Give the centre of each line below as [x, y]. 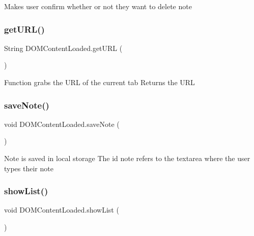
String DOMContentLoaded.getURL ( [63, 48]
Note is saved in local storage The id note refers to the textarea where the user [127, 158]
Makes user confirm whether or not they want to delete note [98, 6]
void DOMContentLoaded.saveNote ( [62, 124]
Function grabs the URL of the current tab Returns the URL [100, 82]
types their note [29, 168]
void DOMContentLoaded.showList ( [62, 210]
